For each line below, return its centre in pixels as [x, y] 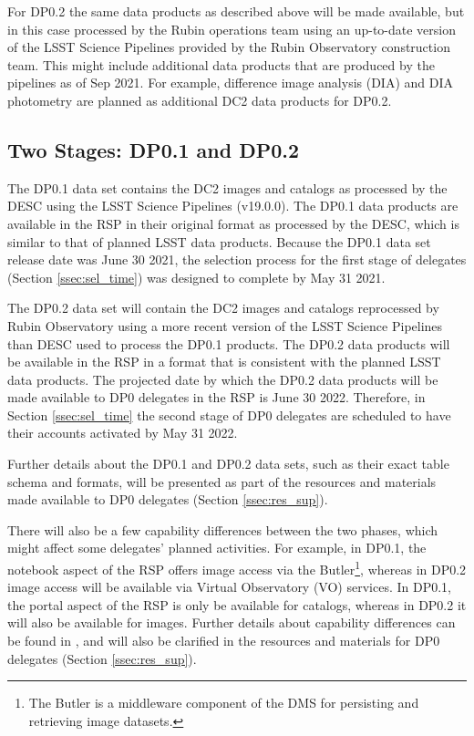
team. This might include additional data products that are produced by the [221, 64]
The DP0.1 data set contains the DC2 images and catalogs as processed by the [227, 187]
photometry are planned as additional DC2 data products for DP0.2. [200, 100]
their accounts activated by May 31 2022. [123, 433]
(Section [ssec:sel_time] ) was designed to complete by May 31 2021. [196, 277]
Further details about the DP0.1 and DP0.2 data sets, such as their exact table [228, 464]
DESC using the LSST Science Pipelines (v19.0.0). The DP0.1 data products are [233, 206]
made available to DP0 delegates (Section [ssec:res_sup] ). [168, 499]
